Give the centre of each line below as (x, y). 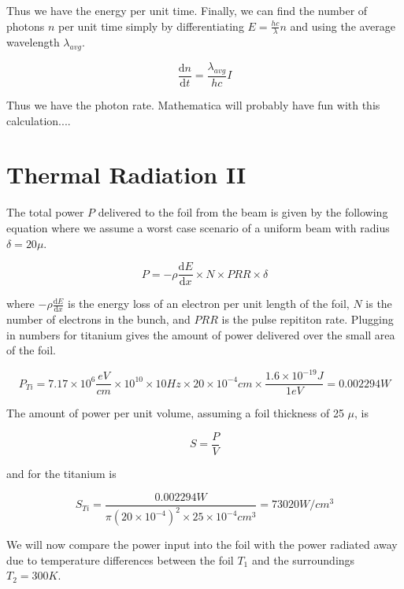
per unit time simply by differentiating (151, 26)
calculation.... (39, 120)
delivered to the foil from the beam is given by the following (243, 212)
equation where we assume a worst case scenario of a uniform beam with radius (198, 227)
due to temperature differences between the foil (120, 559)
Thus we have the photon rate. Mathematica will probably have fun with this (193, 105)
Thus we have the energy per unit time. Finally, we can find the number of (187, 10)
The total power (45, 212)
